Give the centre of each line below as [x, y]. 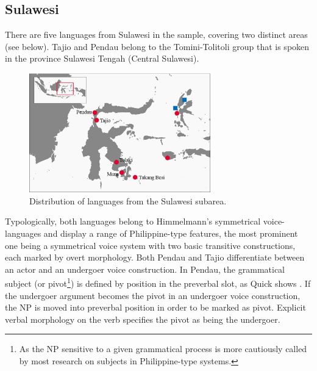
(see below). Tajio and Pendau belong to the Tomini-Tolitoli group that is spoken [157, 46]
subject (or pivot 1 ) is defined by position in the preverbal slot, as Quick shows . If [158, 282]
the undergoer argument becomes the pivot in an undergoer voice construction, [153, 295]
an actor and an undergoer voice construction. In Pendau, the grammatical [145, 269]
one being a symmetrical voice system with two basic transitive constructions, [150, 245]
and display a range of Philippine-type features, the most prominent [171, 233]
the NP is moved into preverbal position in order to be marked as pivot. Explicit [155, 307]
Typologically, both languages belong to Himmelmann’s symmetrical [133, 221]
